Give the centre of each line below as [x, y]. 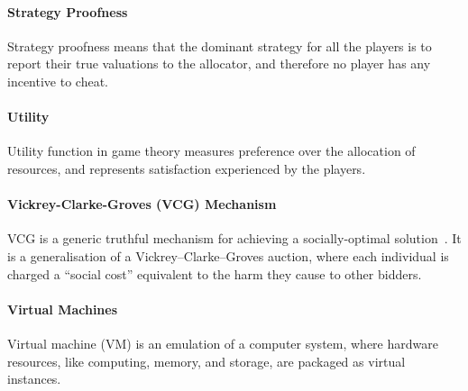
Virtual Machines [63, 309]
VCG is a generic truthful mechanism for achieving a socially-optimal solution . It [234, 238]
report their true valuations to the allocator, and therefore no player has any [219, 64]
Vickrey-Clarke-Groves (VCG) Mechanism [142, 204]
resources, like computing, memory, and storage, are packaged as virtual [206, 361]
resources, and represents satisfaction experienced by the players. [187, 168]
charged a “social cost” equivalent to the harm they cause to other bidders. [215, 273]
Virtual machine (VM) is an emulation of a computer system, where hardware [223, 343]
